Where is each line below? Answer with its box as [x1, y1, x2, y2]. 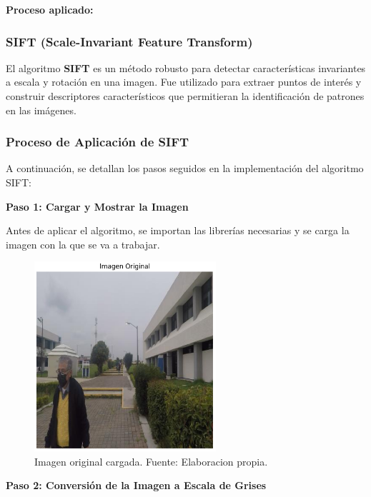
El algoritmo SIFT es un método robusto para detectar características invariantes [6, 60, 366, 75]
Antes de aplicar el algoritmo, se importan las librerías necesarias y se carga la [6, 223, 350, 238]
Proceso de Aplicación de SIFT [6, 133, 189, 151]
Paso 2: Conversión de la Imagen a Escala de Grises [6, 478, 267, 493]
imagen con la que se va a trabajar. [6, 236, 160, 251]
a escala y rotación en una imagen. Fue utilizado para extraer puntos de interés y [6, 74, 362, 89]
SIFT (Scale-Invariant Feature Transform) [6, 32, 253, 50]
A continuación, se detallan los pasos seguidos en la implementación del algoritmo [6, 161, 364, 176]
